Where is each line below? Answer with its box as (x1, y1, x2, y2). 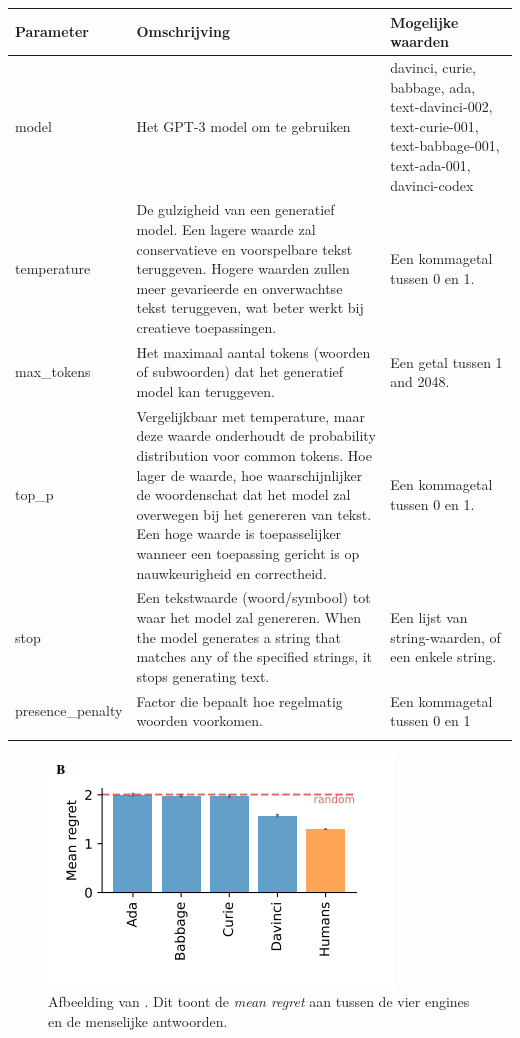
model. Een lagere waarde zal (136, 218, 316, 239)
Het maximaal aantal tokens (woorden (136, 341, 371, 362)
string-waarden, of (390, 626, 501, 647)
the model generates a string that (136, 626, 341, 647)
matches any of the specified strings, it (136, 646, 373, 667)
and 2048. (390, 371, 450, 392)
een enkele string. (390, 646, 497, 667)
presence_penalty (15, 700, 123, 721)
